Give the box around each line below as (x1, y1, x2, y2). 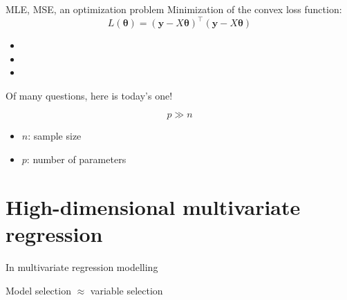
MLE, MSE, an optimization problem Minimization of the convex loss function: (6, 2, 342, 16)
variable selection (90, 283, 163, 297)
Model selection (6, 283, 71, 297)
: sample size (28, 129, 82, 143)
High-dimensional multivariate (6, 192, 301, 221)
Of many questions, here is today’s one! (6, 88, 173, 102)
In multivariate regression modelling (6, 259, 158, 274)
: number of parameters (26, 152, 126, 167)
